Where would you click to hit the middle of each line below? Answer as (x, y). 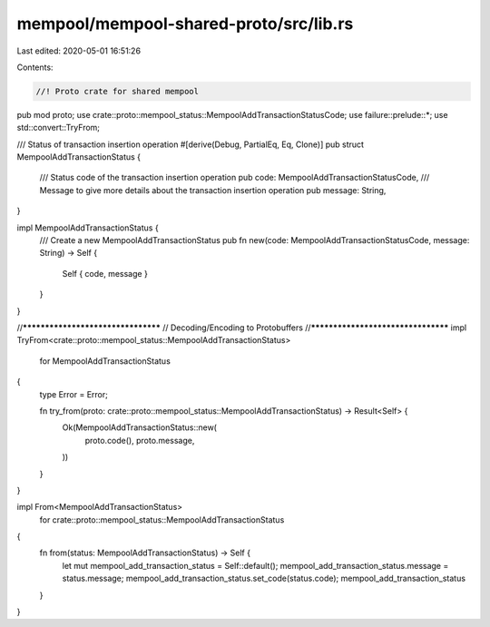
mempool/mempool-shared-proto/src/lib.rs (185, 24)
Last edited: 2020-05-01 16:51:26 (78, 51)
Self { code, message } (105, 273)
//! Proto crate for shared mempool (118, 91)
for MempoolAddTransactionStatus (105, 361)
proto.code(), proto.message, (140, 440)
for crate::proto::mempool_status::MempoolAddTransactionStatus (162, 519)
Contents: (35, 67)
